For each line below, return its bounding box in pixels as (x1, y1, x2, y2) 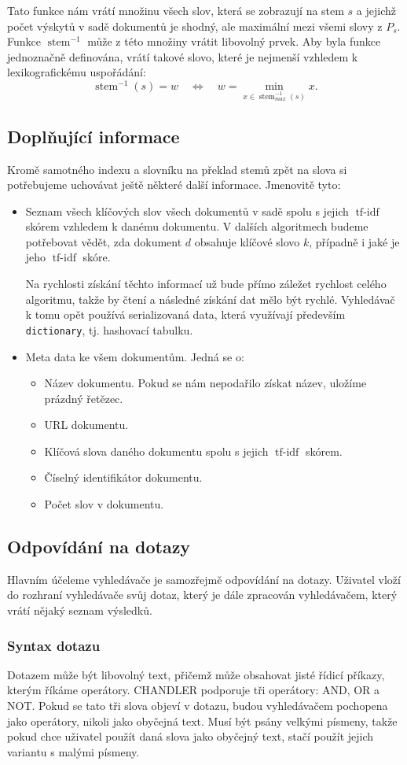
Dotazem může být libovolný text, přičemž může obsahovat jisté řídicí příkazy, (7, 666, 385, 682)
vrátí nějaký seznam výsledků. (7, 602, 152, 619)
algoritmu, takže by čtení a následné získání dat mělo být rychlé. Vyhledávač (25, 290, 395, 307)
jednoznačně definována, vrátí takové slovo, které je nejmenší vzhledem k (7, 48, 358, 65)
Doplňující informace (7, 124, 180, 148)
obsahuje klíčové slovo (194, 233, 300, 249)
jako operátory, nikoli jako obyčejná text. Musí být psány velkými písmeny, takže (7, 712, 398, 729)
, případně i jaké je (309, 233, 400, 249)
